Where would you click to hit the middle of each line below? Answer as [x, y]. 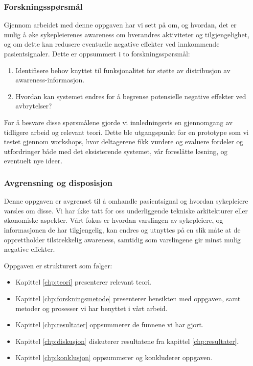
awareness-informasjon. [50, 80]
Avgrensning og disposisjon [58, 182]
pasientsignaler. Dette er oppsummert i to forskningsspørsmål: [97, 53]
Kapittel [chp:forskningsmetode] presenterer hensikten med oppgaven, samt [128, 298]
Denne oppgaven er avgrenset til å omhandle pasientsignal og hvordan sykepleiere [126, 201]
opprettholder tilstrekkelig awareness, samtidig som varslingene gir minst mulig [122, 239]
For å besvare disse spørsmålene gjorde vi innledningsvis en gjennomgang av [118, 122]
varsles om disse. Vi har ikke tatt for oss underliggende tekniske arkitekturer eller [126, 210]
